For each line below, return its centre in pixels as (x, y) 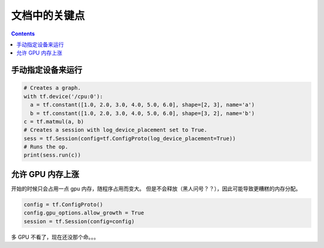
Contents (23, 34)
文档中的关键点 (48, 16)
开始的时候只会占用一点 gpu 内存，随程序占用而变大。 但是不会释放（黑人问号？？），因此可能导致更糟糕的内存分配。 (156, 189)
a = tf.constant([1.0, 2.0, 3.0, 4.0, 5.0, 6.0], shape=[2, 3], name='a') (142, 105)
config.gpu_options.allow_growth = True (84, 213)
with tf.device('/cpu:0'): (63, 96)
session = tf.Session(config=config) (79, 221)
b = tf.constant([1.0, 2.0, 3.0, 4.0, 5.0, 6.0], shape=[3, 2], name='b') (142, 113)
